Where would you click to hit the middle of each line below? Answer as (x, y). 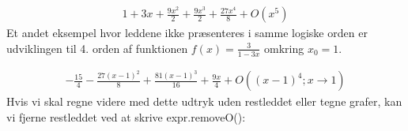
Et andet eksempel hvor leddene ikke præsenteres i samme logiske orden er (187, 33)
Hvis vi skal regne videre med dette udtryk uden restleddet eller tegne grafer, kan (204, 101)
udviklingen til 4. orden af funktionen (97, 48)
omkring (284, 48)
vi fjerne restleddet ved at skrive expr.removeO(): (126, 117)
